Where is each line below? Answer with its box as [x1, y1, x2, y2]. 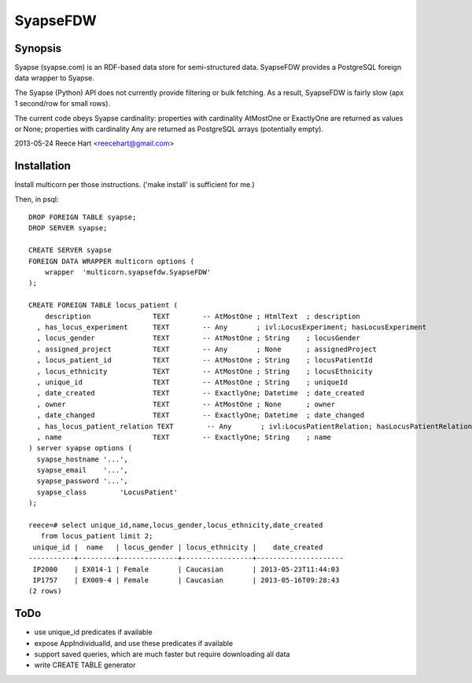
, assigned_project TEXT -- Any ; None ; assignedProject [36, 344, 378, 354]
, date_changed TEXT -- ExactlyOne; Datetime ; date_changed [36, 411, 365, 420]
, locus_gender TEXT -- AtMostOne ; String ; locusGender [36, 334, 361, 343]
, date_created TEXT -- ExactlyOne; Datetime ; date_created [36, 389, 365, 398]
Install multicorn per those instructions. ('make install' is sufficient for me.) [14, 180, 255, 189]
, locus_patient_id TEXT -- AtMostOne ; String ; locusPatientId [36, 356, 373, 365]
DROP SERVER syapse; [28, 224, 108, 233]
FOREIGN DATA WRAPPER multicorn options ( [28, 256, 195, 266]
